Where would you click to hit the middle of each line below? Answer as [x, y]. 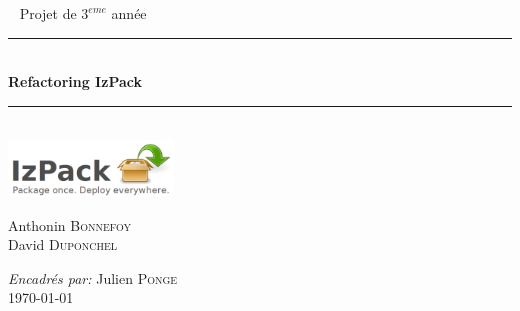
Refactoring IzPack [75, 81]
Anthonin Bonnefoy [70, 224]
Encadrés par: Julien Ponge [93, 277]
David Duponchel [63, 244]
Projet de [48, 13]
